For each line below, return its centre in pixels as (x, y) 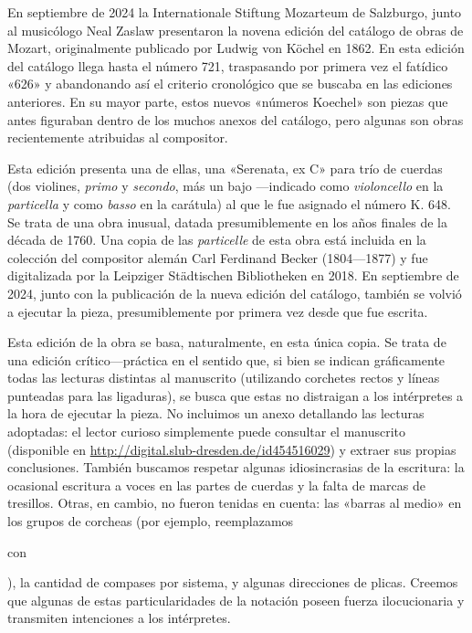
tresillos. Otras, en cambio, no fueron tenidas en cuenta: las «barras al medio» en (235, 503)
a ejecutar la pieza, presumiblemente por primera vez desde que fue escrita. (218, 311)
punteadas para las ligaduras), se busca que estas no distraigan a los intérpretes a (236, 395)
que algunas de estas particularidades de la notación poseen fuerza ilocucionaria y (236, 600)
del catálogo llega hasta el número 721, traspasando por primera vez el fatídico (228, 65)
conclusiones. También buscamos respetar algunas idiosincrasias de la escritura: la (236, 467)
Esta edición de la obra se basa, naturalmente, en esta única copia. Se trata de (227, 342)
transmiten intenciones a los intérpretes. (119, 618)
